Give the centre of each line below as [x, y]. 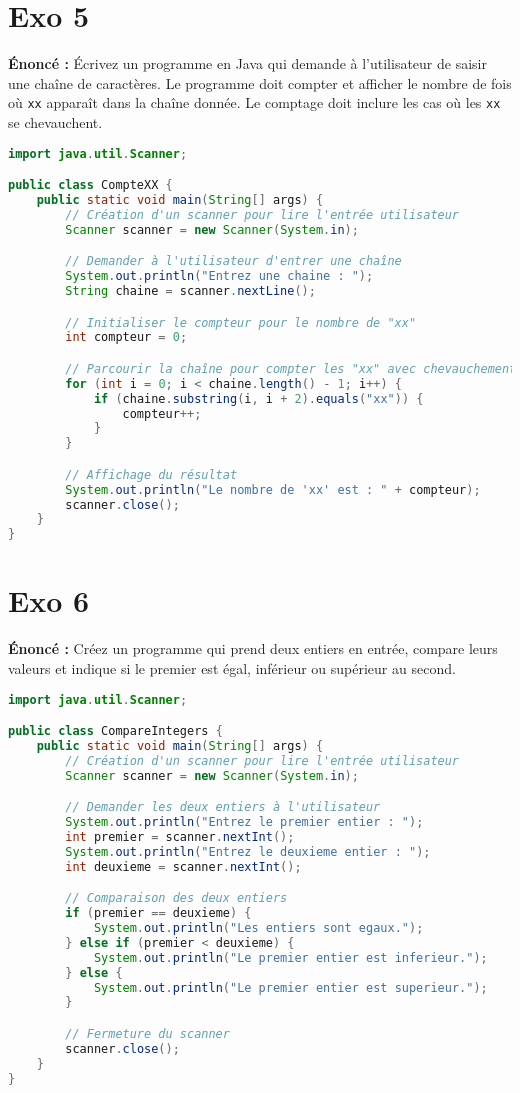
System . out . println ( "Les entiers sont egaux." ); [258, 928]
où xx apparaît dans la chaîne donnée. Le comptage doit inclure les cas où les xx [254, 102]
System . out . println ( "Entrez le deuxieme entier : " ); [248, 851]
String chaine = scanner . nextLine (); [190, 291]
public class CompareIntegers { [115, 731]
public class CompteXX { [90, 185]
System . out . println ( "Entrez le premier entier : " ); [244, 822]
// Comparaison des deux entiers [176, 898]
